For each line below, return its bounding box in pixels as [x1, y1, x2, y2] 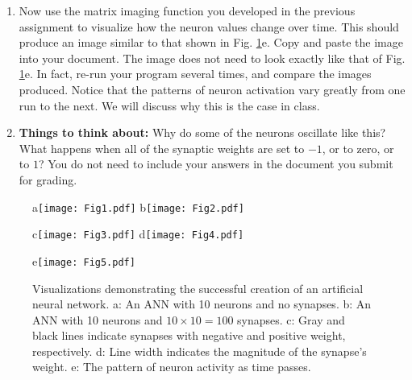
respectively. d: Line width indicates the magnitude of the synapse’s [32, 342, 367, 359]
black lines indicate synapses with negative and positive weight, [32, 327, 346, 344]
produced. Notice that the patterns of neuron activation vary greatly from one [19, 81, 406, 97]
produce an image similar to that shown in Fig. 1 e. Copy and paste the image [19, 34, 403, 51]
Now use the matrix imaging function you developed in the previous [19, 2, 356, 19]
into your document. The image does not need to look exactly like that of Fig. [19, 49, 406, 66]
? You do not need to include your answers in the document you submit [38, 155, 393, 172]
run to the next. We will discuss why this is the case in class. [19, 97, 320, 114]
